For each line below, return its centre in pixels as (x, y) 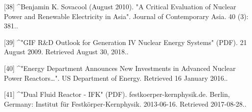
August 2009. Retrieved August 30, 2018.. (66, 52)
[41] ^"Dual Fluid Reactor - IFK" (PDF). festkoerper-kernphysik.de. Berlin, (117, 94)
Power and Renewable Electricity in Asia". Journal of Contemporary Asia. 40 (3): (126, 16)
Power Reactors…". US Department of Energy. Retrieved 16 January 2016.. (116, 78)
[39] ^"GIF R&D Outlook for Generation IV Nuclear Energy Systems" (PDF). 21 (126, 42)
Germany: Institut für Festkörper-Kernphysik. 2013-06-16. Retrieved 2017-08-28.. (125, 103)
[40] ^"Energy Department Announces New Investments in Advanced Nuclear (120, 68)
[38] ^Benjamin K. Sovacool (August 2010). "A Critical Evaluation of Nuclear (120, 6)
